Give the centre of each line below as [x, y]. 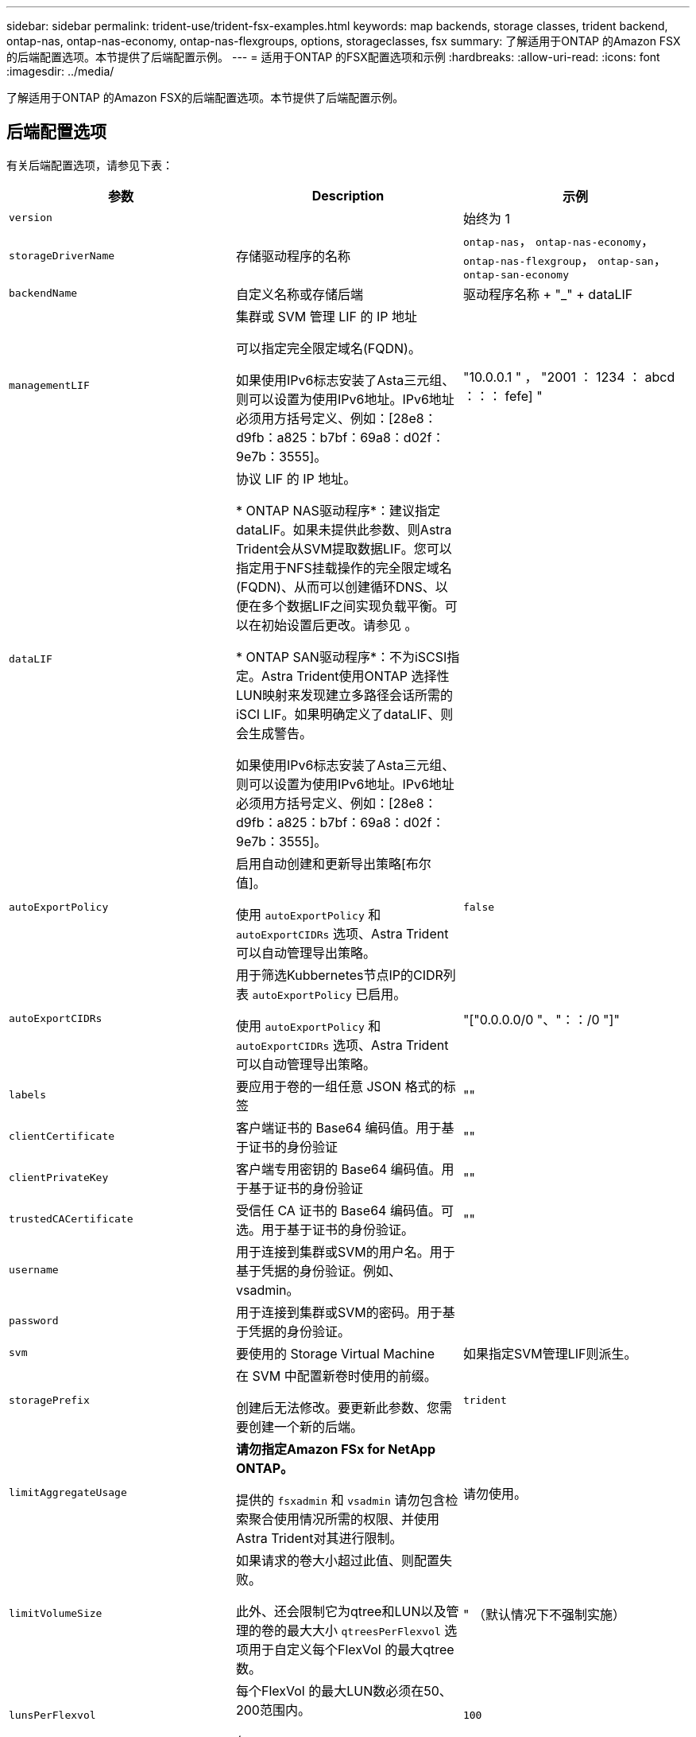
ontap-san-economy [516, 274]
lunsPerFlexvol [52, 1716]
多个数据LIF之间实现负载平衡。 [353, 606]
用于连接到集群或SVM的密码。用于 [339, 1312]
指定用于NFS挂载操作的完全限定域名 [344, 567]
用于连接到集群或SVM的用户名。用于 [345, 1251]
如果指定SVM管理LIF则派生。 [550, 1353]
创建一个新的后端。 [305, 1426]
